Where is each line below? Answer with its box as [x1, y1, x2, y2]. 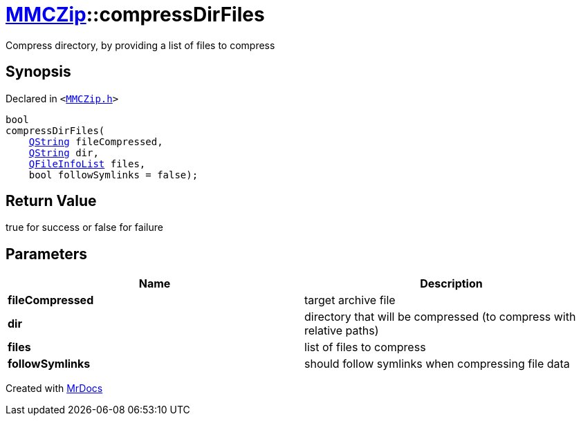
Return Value [6, 192, 97, 210]
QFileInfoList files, [28, 158, 146, 169]
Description [420, 277, 483, 291]
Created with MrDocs [6, 382, 103, 395]
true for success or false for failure [6, 221, 163, 234]
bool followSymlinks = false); [28, 169, 199, 180]
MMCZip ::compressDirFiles [6, 3, 265, 26]
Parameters [6, 245, 87, 263]
